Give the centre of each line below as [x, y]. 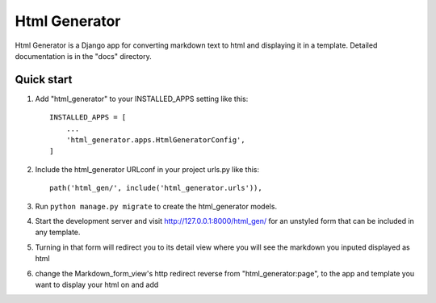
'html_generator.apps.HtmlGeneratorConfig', [155, 140]
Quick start [44, 80]
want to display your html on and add [97, 284]
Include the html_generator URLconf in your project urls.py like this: [147, 169]
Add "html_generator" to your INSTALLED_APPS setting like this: [142, 99]
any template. [58, 232]
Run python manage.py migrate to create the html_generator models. [156, 206]
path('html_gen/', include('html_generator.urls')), [156, 188]
